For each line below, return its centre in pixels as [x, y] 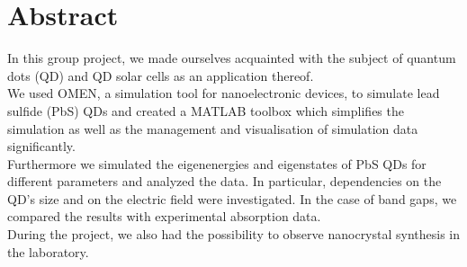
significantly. [41, 146]
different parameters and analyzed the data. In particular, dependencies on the [225, 181]
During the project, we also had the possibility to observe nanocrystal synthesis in [234, 234]
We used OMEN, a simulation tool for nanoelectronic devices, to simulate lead [224, 93]
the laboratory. [48, 251]
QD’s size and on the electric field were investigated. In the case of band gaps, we [232, 198]
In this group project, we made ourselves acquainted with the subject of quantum [232, 58]
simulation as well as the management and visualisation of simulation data [213, 128]
